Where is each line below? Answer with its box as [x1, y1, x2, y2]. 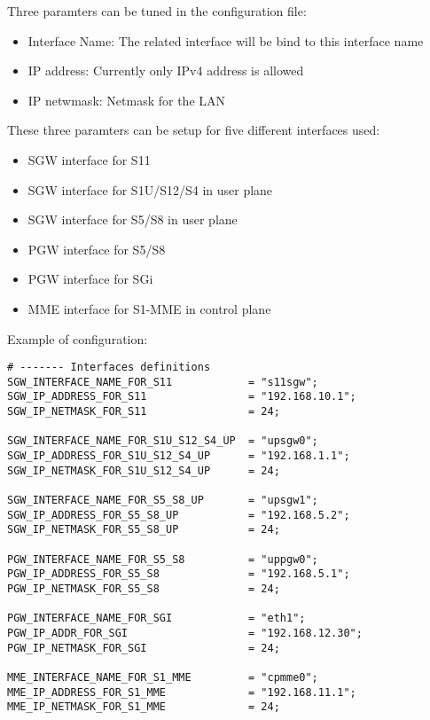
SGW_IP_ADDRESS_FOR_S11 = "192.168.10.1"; [7, 390, 356, 403]
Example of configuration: [7, 329, 148, 348]
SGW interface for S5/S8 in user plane [27, 210, 238, 229]
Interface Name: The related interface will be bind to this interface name [27, 31, 424, 50]
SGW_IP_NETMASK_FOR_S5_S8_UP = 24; [7, 523, 280, 536]
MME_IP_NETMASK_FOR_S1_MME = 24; [7, 700, 280, 714]
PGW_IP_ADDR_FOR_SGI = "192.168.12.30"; [7, 626, 363, 639]
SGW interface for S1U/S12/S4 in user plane [27, 180, 273, 199]
